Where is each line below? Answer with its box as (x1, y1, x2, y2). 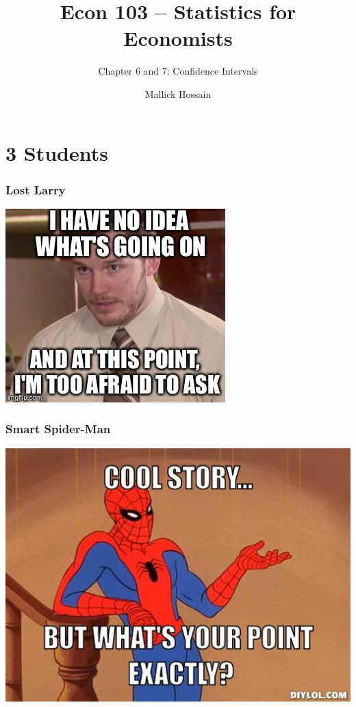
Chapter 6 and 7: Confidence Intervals (98, 64, 258, 78)
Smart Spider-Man (5, 420, 111, 437)
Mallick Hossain (144, 86, 212, 101)
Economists (123, 24, 233, 52)
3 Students (5, 138, 108, 166)
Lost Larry (5, 181, 66, 198)
